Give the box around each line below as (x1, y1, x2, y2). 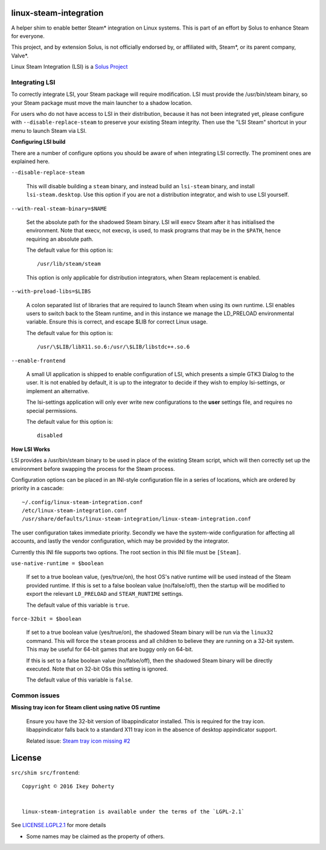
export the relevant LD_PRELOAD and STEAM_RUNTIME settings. (26, 590, 184, 598)
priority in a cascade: (11, 485, 64, 492)
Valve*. (11, 52, 29, 59)
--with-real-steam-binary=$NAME (11, 205, 107, 212)
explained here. (11, 158, 50, 165)
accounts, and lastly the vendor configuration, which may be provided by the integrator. (11, 537, 229, 545)
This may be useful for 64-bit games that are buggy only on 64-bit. (26, 646, 193, 653)
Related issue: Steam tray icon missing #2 (26, 737, 131, 744)
